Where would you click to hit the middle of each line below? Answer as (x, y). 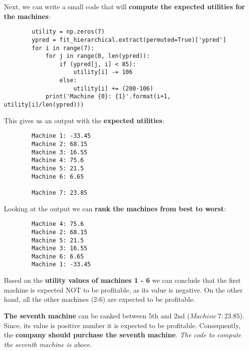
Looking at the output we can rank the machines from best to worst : (115, 208)
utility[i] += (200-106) (113, 88)
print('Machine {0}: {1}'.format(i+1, (108, 97)
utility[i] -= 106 (103, 72)
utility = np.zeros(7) (68, 32)
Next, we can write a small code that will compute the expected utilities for (124, 6)
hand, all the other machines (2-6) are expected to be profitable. (100, 299)
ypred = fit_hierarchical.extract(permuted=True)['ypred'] (129, 40)
